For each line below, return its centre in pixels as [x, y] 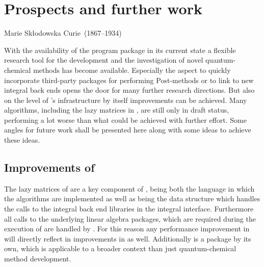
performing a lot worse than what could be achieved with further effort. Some [125, 119]
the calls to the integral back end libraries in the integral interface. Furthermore [129, 209]
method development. [38, 259]
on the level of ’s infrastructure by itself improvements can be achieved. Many [126, 100]
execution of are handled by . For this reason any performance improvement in [127, 229]
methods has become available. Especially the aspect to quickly [132, 70]
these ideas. [22, 140]
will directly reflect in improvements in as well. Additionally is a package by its [128, 238]
